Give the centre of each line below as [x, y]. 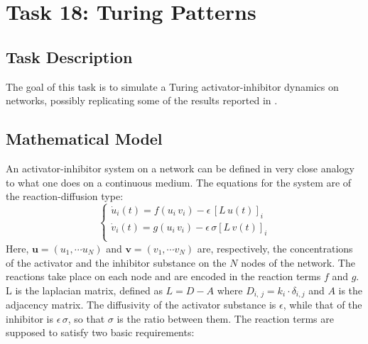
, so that [86, 318]
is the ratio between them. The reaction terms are [225, 318]
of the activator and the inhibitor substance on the [116, 262]
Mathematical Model [84, 139]
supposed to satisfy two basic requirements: [100, 332]
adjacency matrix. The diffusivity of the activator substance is [141, 305]
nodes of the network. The [298, 262]
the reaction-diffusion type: [65, 196]
